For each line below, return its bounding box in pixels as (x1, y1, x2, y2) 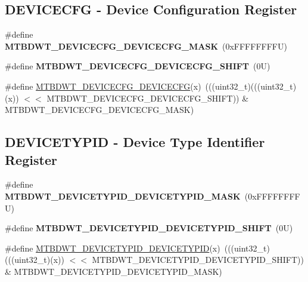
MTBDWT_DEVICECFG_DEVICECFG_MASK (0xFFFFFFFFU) (5, 39, 287, 52)
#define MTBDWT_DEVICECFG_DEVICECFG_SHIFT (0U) (5, 60, 270, 72)
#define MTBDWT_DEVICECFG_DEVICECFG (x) (5, 79, 201, 92)
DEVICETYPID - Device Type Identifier (5, 133, 265, 151)
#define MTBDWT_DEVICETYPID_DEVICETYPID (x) (5, 241, 220, 254)
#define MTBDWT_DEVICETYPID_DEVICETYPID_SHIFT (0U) (5, 222, 293, 234)
